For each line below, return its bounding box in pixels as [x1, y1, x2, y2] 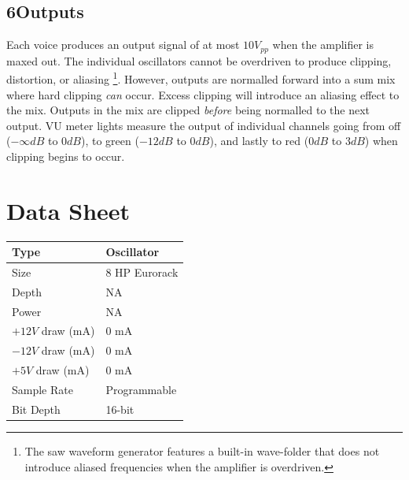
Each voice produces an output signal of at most [6, 36, 240, 53]
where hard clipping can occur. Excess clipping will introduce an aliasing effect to [6, 86, 400, 102]
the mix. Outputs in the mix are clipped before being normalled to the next [6, 102, 370, 118]
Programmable [105, 381, 177, 397]
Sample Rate [12, 381, 73, 397]
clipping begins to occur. [6, 147, 125, 164]
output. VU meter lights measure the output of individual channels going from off [6, 117, 401, 133]
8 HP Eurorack [105, 263, 179, 280]
